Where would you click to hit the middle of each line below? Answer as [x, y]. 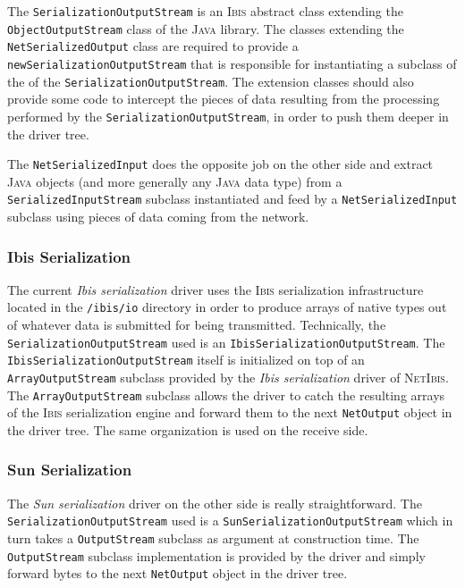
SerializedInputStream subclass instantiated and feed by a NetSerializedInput [232, 199]
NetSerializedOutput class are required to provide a [153, 46]
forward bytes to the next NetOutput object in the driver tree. [178, 573]
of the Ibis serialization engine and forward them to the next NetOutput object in [230, 412]
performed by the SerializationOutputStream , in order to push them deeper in [228, 116]
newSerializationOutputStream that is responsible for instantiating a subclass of [232, 63]
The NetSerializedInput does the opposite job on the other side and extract [220, 164]
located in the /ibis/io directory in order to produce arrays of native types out [227, 307]
